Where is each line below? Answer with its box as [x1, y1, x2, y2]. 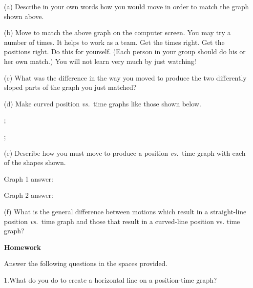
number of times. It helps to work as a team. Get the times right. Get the [4, 37, 225, 47]
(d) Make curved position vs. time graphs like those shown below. [4, 98, 201, 108]
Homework [4, 242, 41, 252]
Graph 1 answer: [4, 173, 53, 184]
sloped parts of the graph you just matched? [4, 82, 137, 92]
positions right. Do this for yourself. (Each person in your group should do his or [4, 46, 246, 57]
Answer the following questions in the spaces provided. [4, 258, 168, 268]
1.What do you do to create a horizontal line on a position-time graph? [4, 274, 217, 285]
